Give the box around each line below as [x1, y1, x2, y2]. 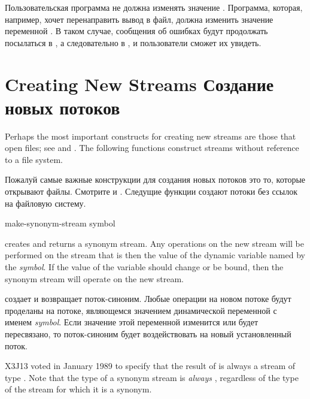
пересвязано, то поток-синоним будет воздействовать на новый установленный [5, 328, 291, 340]
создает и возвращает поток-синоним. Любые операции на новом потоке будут [5, 292, 291, 305]
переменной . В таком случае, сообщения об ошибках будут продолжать [5, 25, 268, 37]
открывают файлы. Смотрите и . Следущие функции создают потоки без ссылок [5, 185, 298, 198]
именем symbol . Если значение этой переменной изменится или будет [5, 316, 259, 328]
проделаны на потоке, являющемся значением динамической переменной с [5, 304, 277, 316]
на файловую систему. [5, 197, 86, 209]
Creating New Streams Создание [5, 71, 274, 96]
